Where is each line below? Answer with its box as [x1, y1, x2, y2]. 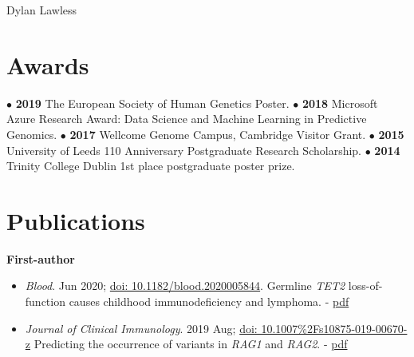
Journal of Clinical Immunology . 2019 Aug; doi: [25, 319, 258, 336]
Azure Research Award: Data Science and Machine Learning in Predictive [6, 110, 367, 127]
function [25, 293, 65, 309]
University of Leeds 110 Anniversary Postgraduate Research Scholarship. [6, 141, 362, 158]
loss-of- [348, 277, 383, 294]
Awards [6, 48, 89, 81]
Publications [6, 204, 145, 236]
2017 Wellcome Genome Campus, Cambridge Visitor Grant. [69, 125, 366, 142]
